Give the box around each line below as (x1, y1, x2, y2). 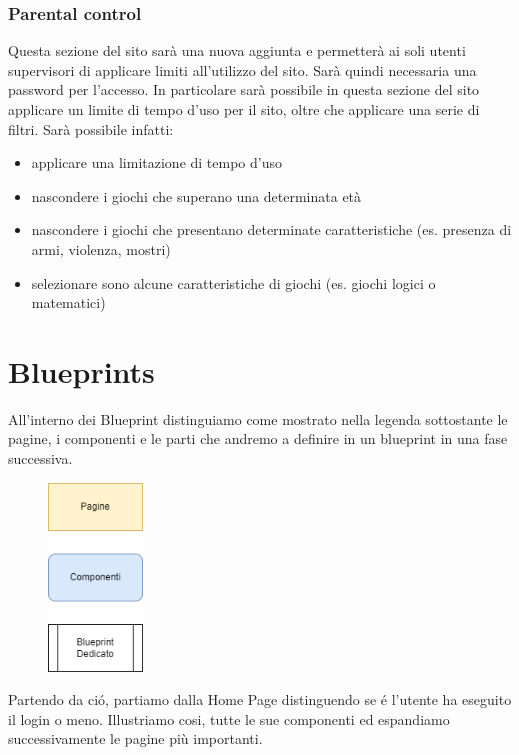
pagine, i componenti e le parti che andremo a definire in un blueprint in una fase (8, 428, 508, 449)
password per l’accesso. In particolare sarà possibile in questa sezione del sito (8, 79, 480, 100)
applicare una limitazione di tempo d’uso (31, 152, 282, 173)
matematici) (31, 292, 106, 313)
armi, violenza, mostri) (31, 238, 171, 259)
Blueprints (8, 350, 155, 391)
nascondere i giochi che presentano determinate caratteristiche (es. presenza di (31, 219, 512, 240)
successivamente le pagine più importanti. (8, 728, 263, 749)
